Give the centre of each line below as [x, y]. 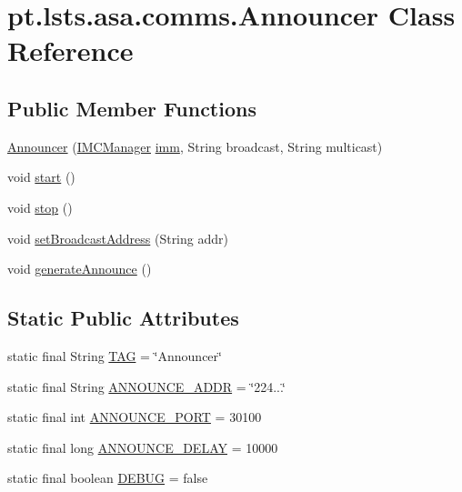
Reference [70, 50]
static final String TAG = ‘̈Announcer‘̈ [115, 355]
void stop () [40, 207]
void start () [41, 177]
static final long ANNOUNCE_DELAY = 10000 [143, 447]
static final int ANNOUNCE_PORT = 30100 [135, 417]
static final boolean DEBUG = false [108, 478]
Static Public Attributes [123, 318]
